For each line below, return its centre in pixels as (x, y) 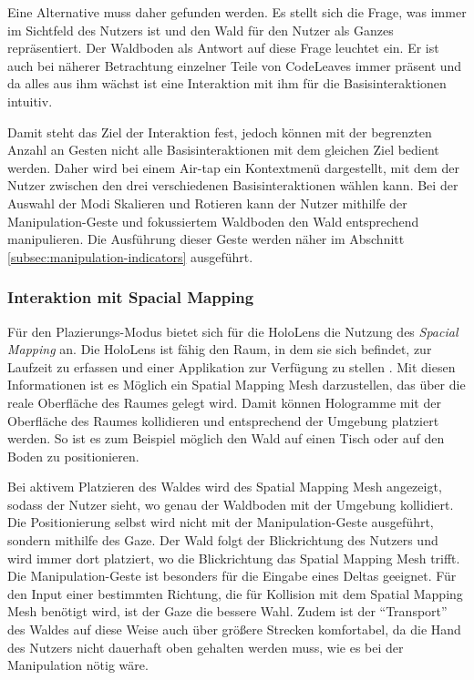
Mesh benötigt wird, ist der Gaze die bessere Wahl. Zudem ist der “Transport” (227, 611)
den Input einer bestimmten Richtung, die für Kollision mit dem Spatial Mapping (235, 593)
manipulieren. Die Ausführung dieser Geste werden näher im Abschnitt (206, 239)
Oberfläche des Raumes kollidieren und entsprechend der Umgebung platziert (223, 420)
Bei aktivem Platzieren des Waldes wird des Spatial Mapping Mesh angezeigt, (225, 487)
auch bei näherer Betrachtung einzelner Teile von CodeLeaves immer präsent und (235, 65)
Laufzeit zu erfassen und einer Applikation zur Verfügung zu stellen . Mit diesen (232, 366)
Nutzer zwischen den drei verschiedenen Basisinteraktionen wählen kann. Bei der (233, 185)
